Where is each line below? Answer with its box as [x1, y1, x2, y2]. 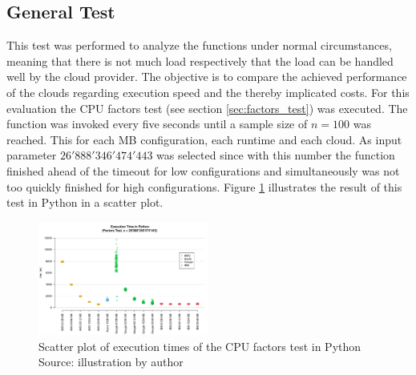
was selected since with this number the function [156, 147, 395, 163]
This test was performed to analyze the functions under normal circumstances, [6, 37, 392, 54]
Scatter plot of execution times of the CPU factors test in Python [38, 337, 361, 354]
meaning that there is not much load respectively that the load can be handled [6, 52, 394, 69]
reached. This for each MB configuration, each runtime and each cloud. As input [6, 131, 402, 147]
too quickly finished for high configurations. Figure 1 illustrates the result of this [6, 178, 402, 195]
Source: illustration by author [38, 353, 184, 370]
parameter [6, 147, 57, 163]
